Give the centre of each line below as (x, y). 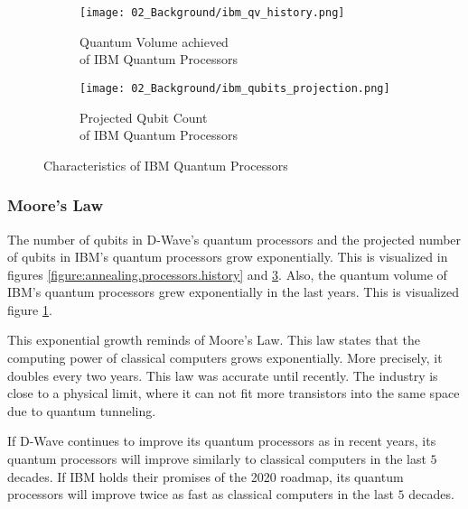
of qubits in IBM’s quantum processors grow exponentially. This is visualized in (228, 257)
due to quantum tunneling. (82, 410)
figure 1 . (30, 309)
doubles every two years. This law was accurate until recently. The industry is (223, 375)
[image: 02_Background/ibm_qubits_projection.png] (235, 88)
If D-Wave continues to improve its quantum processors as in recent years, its (222, 441)
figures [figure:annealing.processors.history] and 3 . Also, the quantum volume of (227, 274)
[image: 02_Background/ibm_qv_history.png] (212, 13)
